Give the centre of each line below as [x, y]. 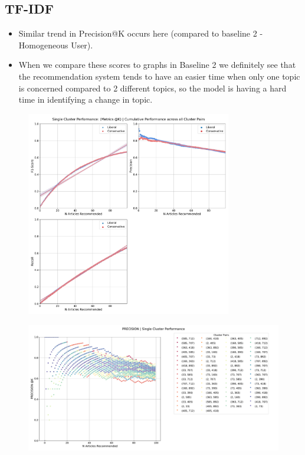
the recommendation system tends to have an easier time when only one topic [159, 76]
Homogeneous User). [56, 45]
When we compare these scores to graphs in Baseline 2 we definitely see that [157, 65]
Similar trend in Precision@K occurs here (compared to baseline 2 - [141, 33]
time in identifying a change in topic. [86, 99]
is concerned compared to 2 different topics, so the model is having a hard [152, 88]
